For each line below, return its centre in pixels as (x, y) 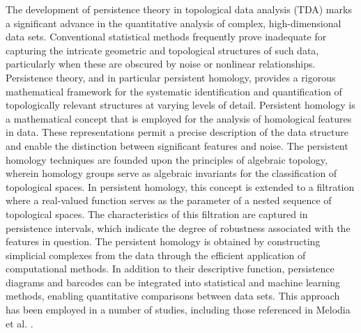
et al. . (20, 323)
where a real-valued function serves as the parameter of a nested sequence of (169, 200)
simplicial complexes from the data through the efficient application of (156, 255)
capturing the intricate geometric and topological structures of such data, (162, 50)
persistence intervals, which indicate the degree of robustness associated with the (178, 227)
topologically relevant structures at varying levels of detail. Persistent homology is (180, 105)
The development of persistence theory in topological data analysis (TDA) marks (179, 9)
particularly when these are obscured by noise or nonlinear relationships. (161, 64)
